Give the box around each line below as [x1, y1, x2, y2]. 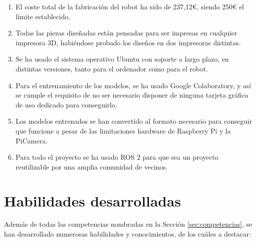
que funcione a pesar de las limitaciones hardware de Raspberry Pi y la [15, 125, 231, 136]
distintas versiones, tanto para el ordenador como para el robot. [15, 63, 208, 73]
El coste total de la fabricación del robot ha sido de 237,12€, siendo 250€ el [15, 1, 244, 11]
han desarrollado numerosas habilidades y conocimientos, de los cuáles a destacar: [4, 229, 251, 239]
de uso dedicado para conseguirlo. [15, 99, 117, 109]
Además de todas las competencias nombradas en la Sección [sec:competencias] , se [4, 219, 253, 229]
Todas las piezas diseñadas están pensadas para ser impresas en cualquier [15, 28, 237, 38]
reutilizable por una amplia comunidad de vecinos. [15, 161, 168, 172]
